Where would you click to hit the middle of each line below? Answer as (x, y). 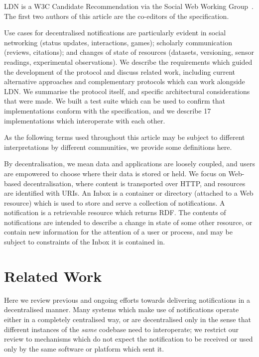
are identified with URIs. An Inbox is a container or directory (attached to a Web (129, 193)
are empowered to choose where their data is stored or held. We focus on (115, 173)
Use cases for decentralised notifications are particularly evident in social (115, 33)
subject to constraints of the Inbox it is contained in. (85, 242)
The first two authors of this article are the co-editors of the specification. (117, 16)
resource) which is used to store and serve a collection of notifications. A (115, 202)
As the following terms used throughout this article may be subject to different (125, 137)
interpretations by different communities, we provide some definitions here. (118, 147)
